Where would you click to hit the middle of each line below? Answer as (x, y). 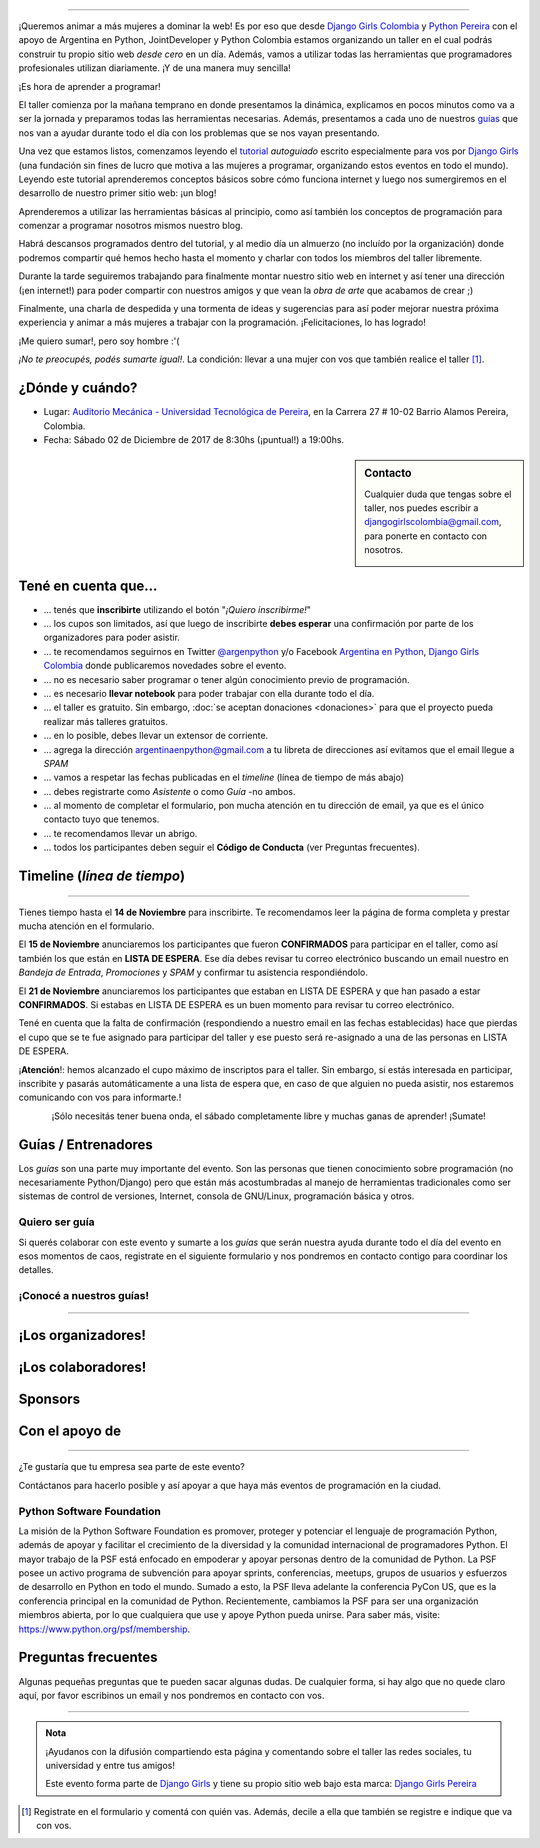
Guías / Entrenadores (86, 1144)
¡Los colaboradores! (82, 1366)
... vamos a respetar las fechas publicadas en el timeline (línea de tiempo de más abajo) (224, 777)
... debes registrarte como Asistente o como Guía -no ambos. (169, 791)
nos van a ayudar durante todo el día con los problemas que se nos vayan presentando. (199, 132)
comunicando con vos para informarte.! (100, 1097)
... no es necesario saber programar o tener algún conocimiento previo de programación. (226, 679)
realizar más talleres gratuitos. (106, 721)
